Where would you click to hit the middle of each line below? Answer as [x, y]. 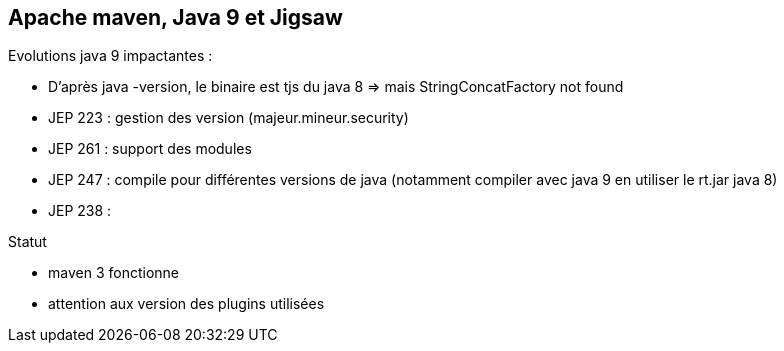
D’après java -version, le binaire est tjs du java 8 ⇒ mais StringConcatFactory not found [336, 87]
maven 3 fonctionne [113, 273]
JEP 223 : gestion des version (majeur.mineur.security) [228, 118]
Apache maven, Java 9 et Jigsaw [175, 17]
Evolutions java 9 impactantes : [110, 56]
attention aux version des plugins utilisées [186, 304]
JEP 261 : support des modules [150, 149]
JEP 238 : [80, 211]
